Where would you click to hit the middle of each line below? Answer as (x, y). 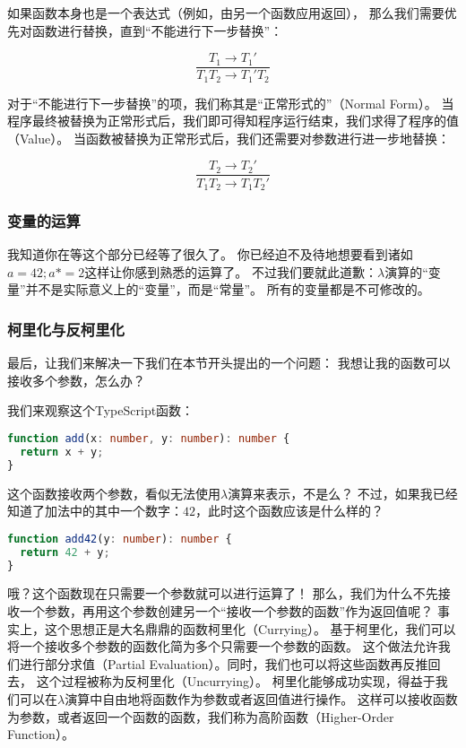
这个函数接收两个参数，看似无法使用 (114, 493)
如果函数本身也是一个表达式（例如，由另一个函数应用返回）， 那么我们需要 (226, 13)
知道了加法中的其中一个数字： (95, 511)
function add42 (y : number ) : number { (120, 539)
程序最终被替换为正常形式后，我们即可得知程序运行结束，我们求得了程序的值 (233, 121)
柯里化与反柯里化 (66, 329)
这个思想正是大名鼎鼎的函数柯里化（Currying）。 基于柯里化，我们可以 (250, 628)
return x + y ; (62, 452)
